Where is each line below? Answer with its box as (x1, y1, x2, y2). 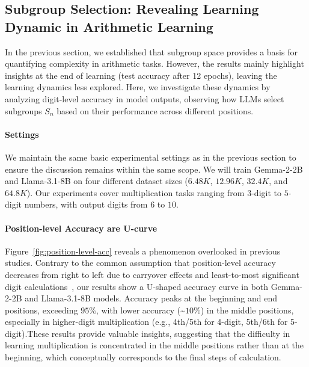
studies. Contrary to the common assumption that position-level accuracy (5, 256, 276, 269)
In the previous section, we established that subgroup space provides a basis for (5, 45, 298, 58)
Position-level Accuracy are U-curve (5, 221, 158, 234)
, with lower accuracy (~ (96, 303, 186, 316)
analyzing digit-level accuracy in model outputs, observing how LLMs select (5, 92, 284, 105)
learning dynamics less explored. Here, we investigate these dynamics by (5, 81, 271, 93)
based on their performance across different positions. (57, 104, 254, 117)
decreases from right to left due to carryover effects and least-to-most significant (5, 268, 299, 280)
